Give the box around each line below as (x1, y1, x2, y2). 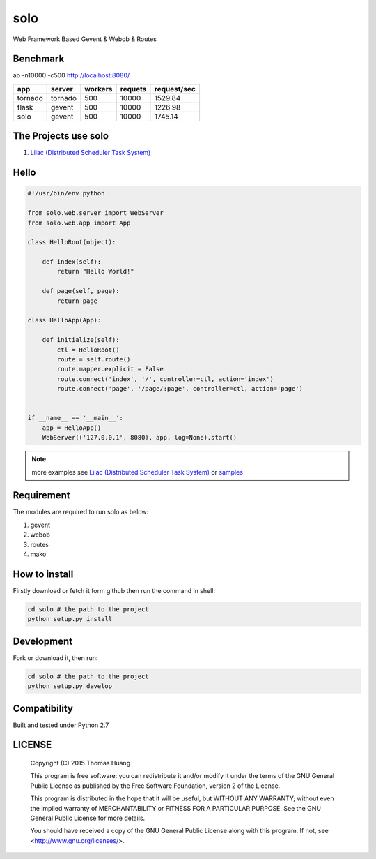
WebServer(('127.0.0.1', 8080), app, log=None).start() (42, 433, 237, 442)
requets (120, 84, 147, 94)
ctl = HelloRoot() (56, 345, 120, 354)
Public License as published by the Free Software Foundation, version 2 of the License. (30, 782, 281, 790)
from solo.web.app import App (27, 218, 131, 227)
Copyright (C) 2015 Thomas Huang (30, 759, 131, 768)
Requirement (13, 489, 71, 502)
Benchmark (13, 53, 65, 65)
